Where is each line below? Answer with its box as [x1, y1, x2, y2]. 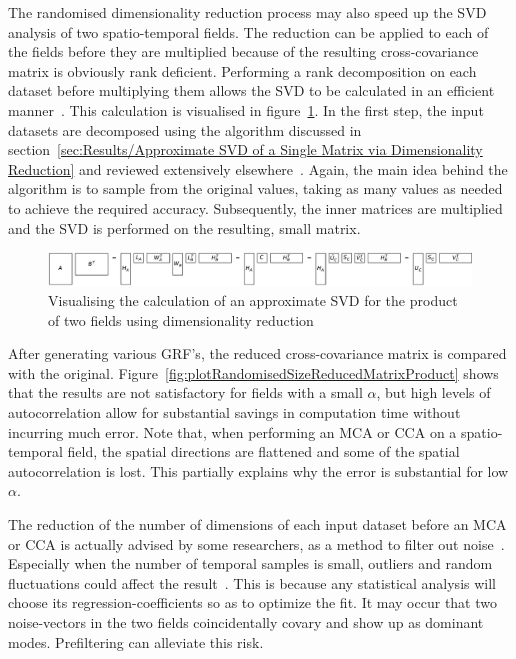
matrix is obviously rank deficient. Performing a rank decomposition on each [8, 60, 477, 81]
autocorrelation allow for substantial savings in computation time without [8, 402, 461, 423]
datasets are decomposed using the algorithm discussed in [8, 119, 362, 140]
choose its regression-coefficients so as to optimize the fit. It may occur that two [8, 592, 497, 613]
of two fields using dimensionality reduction [48, 309, 314, 330]
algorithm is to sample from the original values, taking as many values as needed [8, 178, 503, 199]
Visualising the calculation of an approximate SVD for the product [48, 290, 458, 311]
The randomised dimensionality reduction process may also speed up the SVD [8, 2, 487, 22]
